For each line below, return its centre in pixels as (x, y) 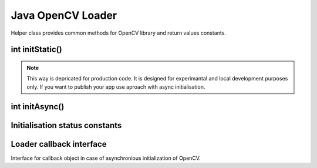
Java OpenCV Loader (64, 15)
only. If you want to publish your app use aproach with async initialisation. (116, 87)
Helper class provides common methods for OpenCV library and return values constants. (118, 33)
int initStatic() (36, 50)
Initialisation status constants (66, 125)
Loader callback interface (59, 144)
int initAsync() (38, 107)
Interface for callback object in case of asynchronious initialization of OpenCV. (106, 158)
